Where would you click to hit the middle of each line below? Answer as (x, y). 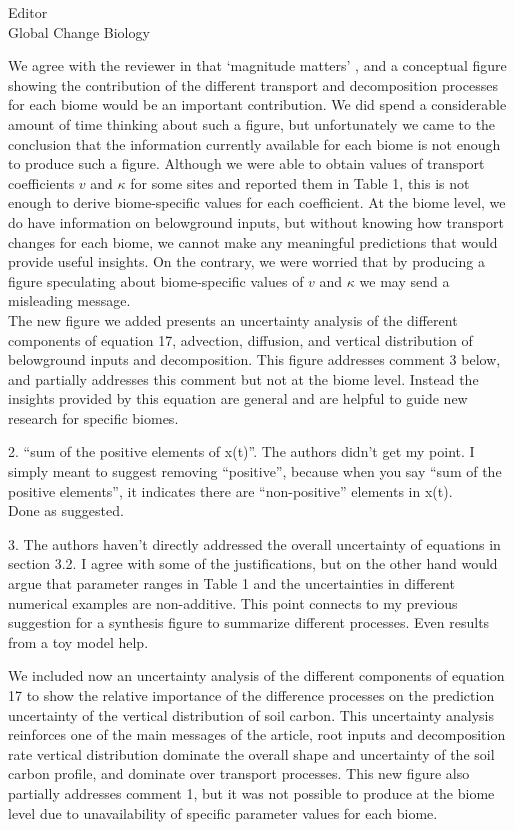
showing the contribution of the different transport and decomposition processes (253, 84)
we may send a (404, 280)
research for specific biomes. (93, 417)
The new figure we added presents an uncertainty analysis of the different (233, 319)
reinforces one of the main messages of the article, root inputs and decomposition (257, 734)
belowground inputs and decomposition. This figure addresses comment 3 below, (254, 359)
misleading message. (69, 300)
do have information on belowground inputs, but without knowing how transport (256, 221)
